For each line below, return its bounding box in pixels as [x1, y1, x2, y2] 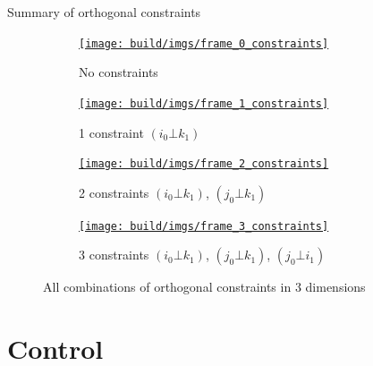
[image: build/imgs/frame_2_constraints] [79, 157, 329, 171]
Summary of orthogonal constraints [7, 3, 201, 21]
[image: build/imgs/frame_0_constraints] [79, 37, 329, 50]
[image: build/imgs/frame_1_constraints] [79, 97, 329, 110]
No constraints [79, 63, 158, 81]
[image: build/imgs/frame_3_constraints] [79, 219, 329, 233]
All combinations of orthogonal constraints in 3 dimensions [43, 277, 366, 296]
